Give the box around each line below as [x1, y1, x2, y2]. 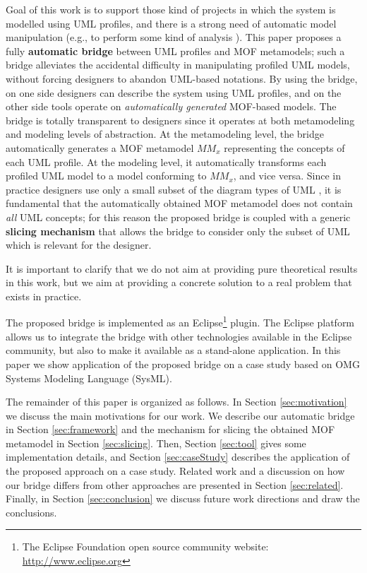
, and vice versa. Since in [233, 168, 341, 183]
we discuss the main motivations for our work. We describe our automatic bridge [6, 408, 355, 423]
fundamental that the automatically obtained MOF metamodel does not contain [6, 196, 353, 211]
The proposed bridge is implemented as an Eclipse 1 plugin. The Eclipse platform [6, 313, 355, 330]
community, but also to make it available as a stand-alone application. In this [6, 343, 341, 358]
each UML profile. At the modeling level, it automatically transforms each [6, 154, 327, 169]
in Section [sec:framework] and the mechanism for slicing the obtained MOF [6, 422, 335, 437]
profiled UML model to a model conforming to [6, 168, 207, 183]
